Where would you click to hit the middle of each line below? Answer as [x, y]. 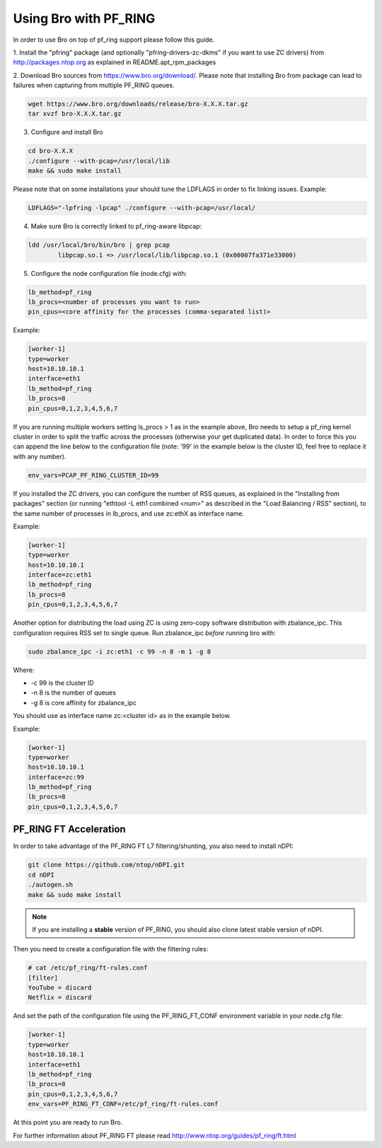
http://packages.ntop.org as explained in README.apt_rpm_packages [115, 62]
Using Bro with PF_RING [84, 18]
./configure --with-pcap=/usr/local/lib [99, 161]
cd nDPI [41, 875]
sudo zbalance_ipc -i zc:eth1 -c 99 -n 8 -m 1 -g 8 [120, 651]
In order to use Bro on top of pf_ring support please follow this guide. [114, 40]
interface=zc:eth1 [60, 575]
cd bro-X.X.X [51, 151]
